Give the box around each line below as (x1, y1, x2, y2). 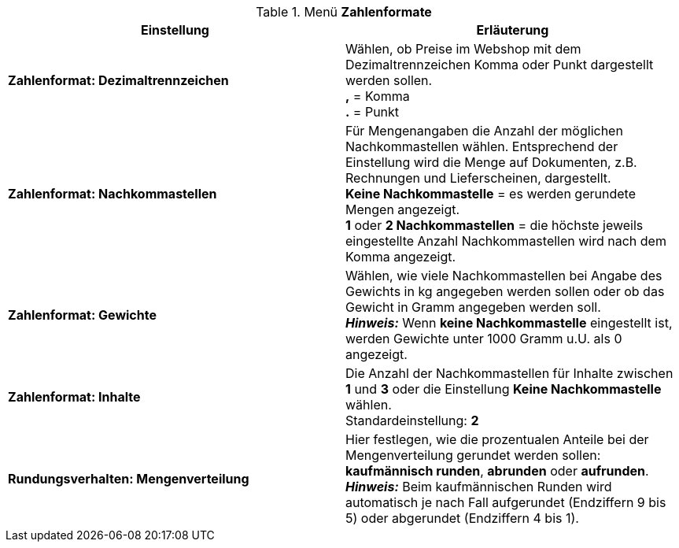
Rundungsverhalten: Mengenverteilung (8, 471, 249, 487)
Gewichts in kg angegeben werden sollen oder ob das (345, 283, 665, 299)
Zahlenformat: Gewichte (8, 307, 157, 323)
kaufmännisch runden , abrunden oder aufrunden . (345, 463, 649, 479)
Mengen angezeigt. (345, 202, 460, 217)
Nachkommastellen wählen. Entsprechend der (345, 139, 618, 154)
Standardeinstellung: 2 (345, 413, 479, 428)
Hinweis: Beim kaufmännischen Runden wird (345, 479, 612, 494)
